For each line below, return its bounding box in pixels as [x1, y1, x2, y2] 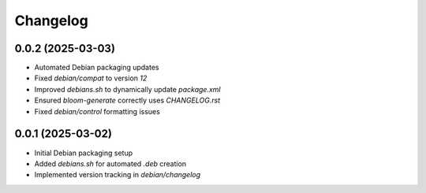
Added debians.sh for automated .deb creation [34, 158, 187, 169]
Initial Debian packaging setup [34, 148, 133, 158]
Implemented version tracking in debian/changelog [34, 170, 201, 180]
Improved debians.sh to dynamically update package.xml [34, 84, 221, 94]
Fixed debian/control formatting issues [34, 106, 161, 116]
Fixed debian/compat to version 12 [34, 73, 148, 83]
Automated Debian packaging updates [34, 63, 159, 72]
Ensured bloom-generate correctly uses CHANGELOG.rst [34, 95, 221, 106]
